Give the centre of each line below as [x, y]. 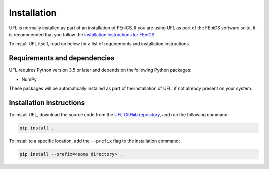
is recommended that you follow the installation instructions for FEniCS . [83, 34]
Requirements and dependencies [62, 58]
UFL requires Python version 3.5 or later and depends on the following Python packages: [100, 70]
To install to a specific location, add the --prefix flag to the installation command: [95, 141]
